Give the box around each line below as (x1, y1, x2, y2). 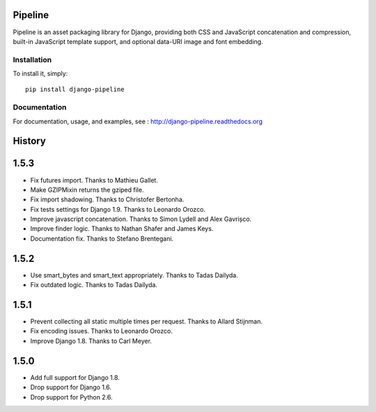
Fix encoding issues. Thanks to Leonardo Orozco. (30, 327, 173, 335)
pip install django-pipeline (25, 86, 125, 93)
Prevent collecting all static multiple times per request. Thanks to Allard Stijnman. (30, 317, 263, 326)
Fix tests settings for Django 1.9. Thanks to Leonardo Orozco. (30, 205, 205, 213)
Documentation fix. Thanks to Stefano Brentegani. (30, 234, 174, 243)
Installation (13, 54, 52, 64)
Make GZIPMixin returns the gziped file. (30, 185, 144, 194)
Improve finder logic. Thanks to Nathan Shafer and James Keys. (30, 224, 214, 233)
